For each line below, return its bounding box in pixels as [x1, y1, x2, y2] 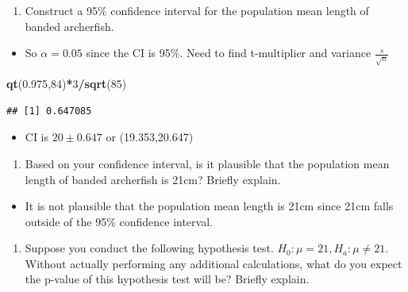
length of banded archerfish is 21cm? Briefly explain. [25, 171, 281, 187]
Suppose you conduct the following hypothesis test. [25, 240, 274, 256]
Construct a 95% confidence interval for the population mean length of [25, 2, 369, 18]
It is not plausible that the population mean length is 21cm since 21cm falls [25, 198, 394, 214]
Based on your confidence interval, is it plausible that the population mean [25, 155, 390, 171]
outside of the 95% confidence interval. [25, 213, 213, 229]
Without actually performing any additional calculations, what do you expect [25, 255, 402, 271]
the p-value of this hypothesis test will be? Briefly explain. [25, 271, 310, 287]
